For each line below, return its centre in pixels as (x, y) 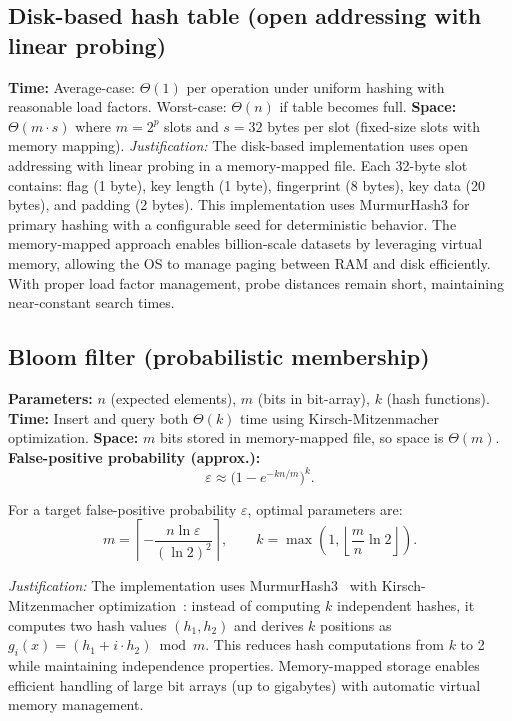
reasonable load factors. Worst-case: (117, 106)
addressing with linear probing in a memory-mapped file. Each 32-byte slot (238, 164)
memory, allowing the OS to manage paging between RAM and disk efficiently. (249, 262)
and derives (269, 624)
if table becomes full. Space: (368, 106)
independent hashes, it (406, 604)
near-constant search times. (91, 302)
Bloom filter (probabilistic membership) (219, 356)
